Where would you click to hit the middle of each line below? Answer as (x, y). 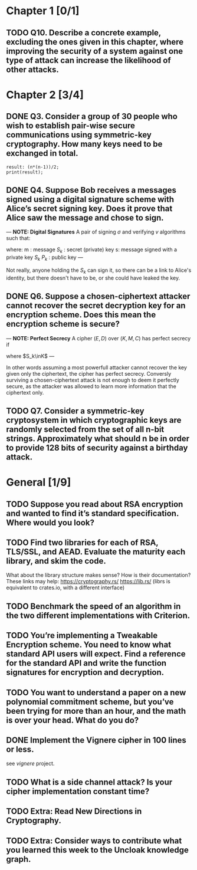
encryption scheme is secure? (63, 324)
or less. (20, 749)
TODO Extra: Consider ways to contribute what (94, 841)
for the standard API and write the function (86, 663)
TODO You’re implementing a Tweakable (82, 636)
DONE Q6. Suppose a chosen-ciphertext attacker (98, 296)
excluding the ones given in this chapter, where (95, 42)
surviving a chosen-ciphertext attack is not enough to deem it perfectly (93, 380)
